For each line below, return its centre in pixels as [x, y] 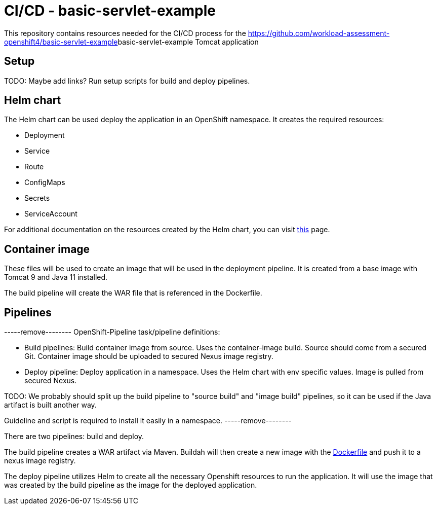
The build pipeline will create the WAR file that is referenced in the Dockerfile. [133, 293]
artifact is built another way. [50, 405]
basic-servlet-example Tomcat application [188, 42]
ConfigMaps [45, 183]
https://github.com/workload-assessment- [319, 33]
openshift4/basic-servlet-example [61, 42]
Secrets [37, 198]
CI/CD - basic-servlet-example [110, 11]
